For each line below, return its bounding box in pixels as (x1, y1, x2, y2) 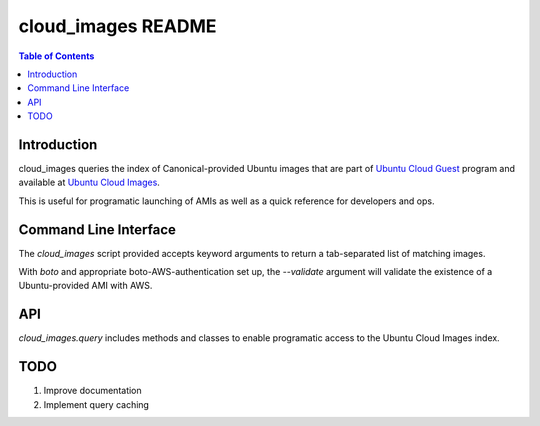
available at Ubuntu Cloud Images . (18, 176, 160, 189)
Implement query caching (43, 398, 150, 410)
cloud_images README (18, 15, 217, 37)
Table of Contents (18, 50, 95, 62)
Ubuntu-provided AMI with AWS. (18, 280, 153, 292)
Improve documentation (43, 385, 142, 397)
